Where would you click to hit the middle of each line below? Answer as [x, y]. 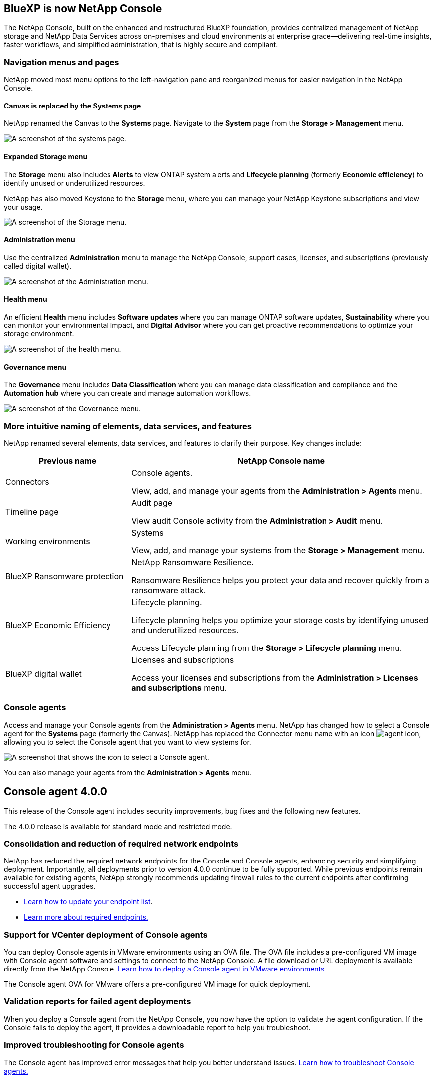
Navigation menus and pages [62, 62]
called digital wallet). [38, 266]
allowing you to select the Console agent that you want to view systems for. [128, 742]
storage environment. [39, 334]
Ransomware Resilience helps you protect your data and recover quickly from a [280, 581]
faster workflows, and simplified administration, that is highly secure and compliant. [141, 45]
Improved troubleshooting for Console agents [94, 1045]
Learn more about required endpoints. [86, 917]
